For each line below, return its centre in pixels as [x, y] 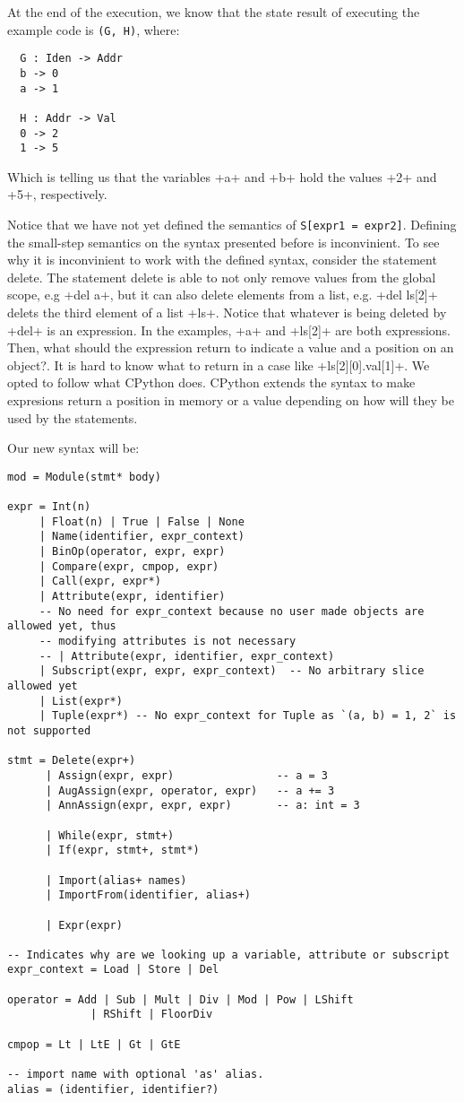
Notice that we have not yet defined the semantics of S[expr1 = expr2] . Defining [232, 225]
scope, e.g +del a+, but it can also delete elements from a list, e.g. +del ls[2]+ [223, 295]
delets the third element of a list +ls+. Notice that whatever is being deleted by [227, 312]
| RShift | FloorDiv [152, 1015]
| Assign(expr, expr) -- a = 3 [186, 775]
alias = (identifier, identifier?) [113, 1089]
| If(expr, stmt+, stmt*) [122, 850]
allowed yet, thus [62, 626]
